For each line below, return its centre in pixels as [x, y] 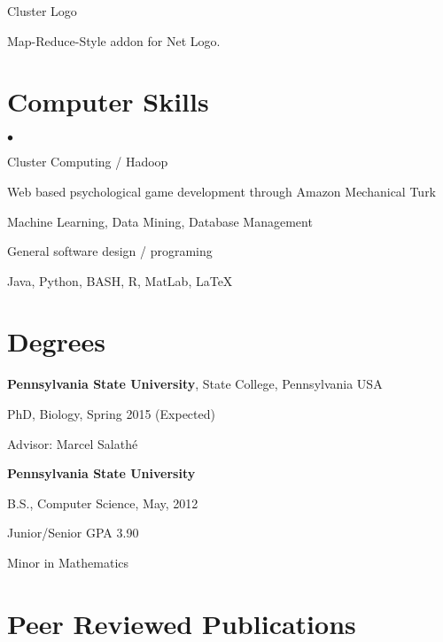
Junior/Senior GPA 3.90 [73, 533]
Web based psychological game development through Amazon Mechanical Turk [222, 191]
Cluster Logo [42, 11]
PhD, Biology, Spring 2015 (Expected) [111, 414]
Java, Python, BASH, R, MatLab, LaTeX [120, 280]
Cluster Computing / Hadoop [88, 162]
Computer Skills [108, 101]
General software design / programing [110, 251]
